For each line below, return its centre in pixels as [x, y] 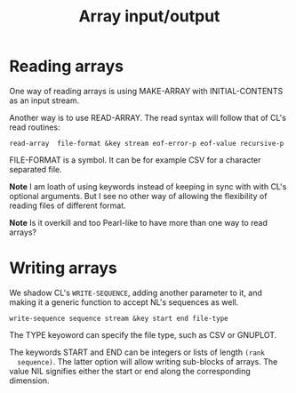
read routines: [35, 127]
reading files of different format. [68, 205]
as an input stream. [44, 100]
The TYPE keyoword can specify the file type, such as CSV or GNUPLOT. [143, 334]
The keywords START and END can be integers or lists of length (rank [137, 352]
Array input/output [149, 16]
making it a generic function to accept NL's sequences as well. [124, 302]
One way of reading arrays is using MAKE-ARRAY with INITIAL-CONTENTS [146, 91]
